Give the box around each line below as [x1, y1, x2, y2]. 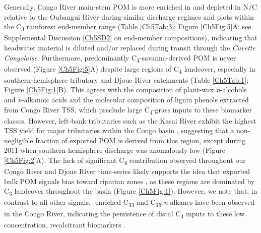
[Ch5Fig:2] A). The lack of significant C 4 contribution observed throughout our [4, 155, 246, 166]
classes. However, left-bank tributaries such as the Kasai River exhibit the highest [4, 115, 256, 126]
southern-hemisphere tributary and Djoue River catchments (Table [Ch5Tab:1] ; [4, 74, 249, 85]
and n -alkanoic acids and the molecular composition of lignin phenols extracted [4, 94, 249, 104]
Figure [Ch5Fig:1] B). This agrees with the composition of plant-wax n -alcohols [4, 84, 247, 95]
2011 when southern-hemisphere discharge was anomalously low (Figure [4, 145, 225, 155]
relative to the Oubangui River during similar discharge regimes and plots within [4, 11, 254, 22]
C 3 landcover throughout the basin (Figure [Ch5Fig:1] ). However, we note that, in [4, 186, 257, 198]
